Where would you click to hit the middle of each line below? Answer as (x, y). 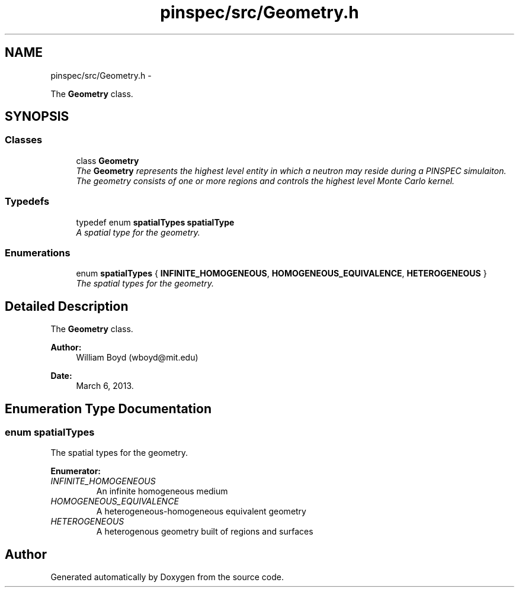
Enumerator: (76, 471)
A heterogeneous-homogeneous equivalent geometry (201, 511)
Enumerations (38, 252)
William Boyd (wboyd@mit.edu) (137, 358)
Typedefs (27, 202)
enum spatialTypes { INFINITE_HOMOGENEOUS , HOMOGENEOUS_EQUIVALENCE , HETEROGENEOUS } (281, 274)
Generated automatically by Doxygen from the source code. (167, 577)
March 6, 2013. (105, 386)
